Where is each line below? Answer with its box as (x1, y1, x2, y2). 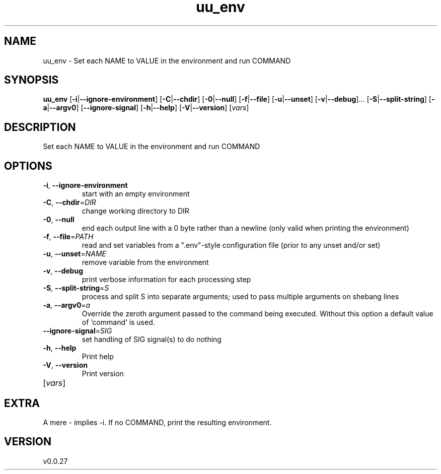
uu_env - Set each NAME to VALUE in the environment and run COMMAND (43, 56, 291, 65)
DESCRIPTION (4, 120, 76, 133)
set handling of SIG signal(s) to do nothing (82, 335, 222, 344)
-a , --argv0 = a (43, 301, 91, 310)
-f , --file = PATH (43, 232, 94, 241)
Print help (82, 352, 114, 361)
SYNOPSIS (4, 74, 59, 87)
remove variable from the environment (82, 258, 209, 267)
